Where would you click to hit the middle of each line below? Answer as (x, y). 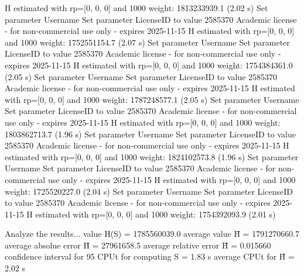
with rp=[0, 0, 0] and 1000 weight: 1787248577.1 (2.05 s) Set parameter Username (152, 99)
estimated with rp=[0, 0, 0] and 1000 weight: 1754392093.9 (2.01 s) (156, 214)
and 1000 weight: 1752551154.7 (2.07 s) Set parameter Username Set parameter (147, 42)
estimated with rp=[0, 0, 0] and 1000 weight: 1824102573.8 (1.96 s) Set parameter (152, 156)
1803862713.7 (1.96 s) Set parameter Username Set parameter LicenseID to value (150, 134)
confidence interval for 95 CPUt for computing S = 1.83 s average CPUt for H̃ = (150, 256)
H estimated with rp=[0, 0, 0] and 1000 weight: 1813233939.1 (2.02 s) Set (136, 8)
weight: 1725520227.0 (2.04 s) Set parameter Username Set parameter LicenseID (149, 191)
